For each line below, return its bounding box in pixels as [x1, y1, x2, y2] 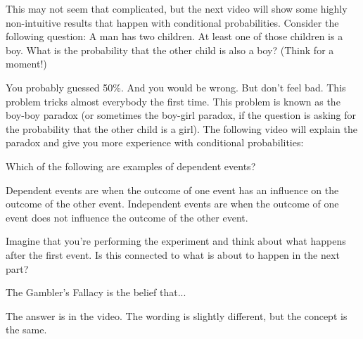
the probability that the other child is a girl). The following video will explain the [6, 121, 357, 136]
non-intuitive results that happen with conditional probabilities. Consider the [6, 15, 339, 30]
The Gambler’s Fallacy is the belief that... [6, 285, 186, 300]
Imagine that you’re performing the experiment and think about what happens [6, 234, 346, 248]
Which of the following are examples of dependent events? [6, 158, 256, 173]
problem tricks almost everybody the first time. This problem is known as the [6, 94, 340, 108]
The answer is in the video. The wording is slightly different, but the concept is [6, 308, 348, 323]
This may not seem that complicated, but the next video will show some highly [6, 1, 348, 15]
